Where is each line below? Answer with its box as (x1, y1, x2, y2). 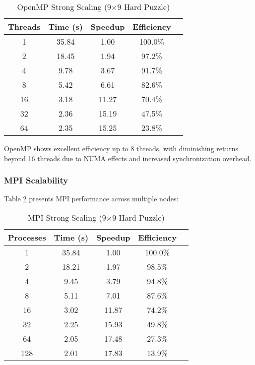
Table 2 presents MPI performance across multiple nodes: (4, 193, 179, 204)
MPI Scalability (4, 174, 68, 186)
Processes (8, 232, 46, 243)
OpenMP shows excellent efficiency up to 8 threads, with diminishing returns (4, 143, 239, 153)
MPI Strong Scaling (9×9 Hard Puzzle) (28, 212, 165, 223)
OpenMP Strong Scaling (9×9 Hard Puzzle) (17, 1, 170, 12)
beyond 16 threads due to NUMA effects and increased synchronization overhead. (4, 153, 252, 163)
